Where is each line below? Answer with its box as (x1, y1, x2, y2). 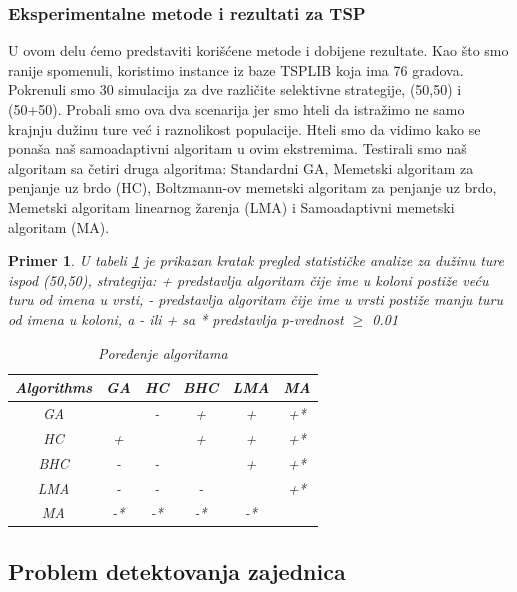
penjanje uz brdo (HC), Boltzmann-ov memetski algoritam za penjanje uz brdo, (8, 177, 497, 198)
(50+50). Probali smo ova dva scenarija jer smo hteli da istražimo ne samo (8, 99, 465, 119)
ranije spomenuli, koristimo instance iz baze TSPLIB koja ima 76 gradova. (8, 59, 464, 80)
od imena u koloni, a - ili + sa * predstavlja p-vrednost (8, 308, 344, 329)
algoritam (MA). (8, 216, 110, 237)
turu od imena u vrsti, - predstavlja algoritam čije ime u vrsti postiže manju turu (8, 289, 503, 310)
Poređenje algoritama (97, 342, 228, 363)
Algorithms (15, 377, 93, 398)
